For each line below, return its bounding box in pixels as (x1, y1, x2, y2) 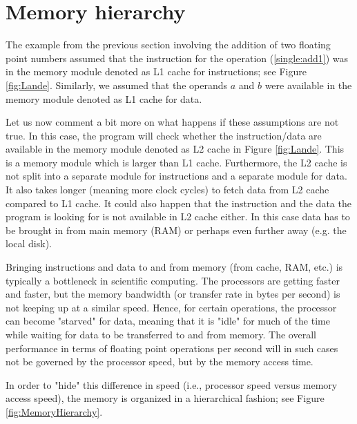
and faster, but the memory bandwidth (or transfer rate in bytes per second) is (6, 287, 340, 301)
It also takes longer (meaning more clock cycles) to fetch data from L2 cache (6, 182, 329, 197)
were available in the (264, 77, 352, 92)
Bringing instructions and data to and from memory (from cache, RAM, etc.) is (6, 260, 343, 274)
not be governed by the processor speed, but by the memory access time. (6, 354, 313, 369)
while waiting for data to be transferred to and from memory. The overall (6, 327, 316, 341)
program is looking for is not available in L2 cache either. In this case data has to (6, 209, 350, 224)
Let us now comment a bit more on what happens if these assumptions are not (6, 115, 339, 129)
